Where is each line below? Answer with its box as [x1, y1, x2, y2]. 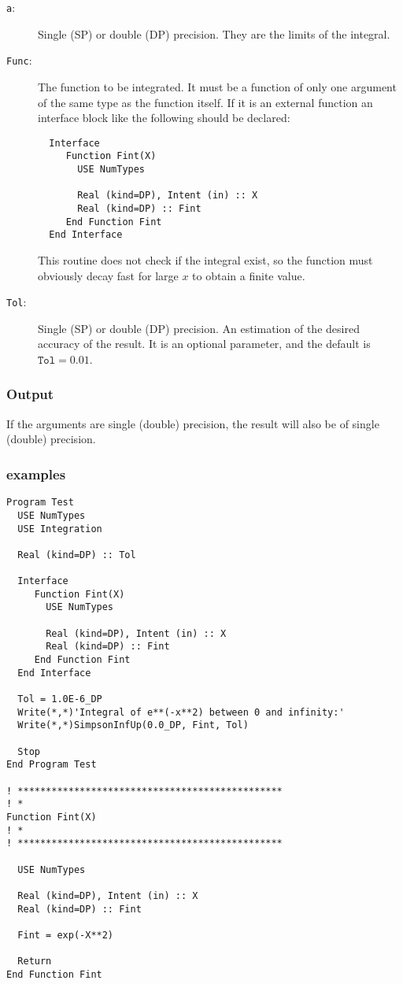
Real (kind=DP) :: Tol [17, 549, 136, 560]
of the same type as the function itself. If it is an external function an [38, 94, 373, 110]
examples [6, 464, 66, 483]
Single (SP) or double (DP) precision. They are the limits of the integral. [38, 25, 390, 42]
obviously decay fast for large [38, 267, 179, 283]
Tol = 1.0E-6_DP [17, 694, 102, 705]
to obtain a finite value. [192, 267, 305, 283]
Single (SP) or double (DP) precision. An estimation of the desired [38, 320, 360, 336]
